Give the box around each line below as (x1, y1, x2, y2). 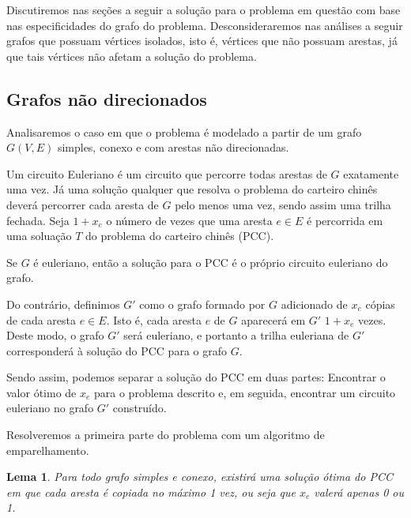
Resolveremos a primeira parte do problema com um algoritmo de (6, 426, 325, 443)
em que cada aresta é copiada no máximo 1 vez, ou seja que (6, 483, 296, 500)
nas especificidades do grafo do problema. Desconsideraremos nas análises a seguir (6, 17, 403, 33)
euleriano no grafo (6, 400, 94, 416)
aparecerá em (241, 311, 306, 328)
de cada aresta (6, 311, 76, 328)
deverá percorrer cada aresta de (6, 196, 159, 212)
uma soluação (6, 227, 72, 244)
